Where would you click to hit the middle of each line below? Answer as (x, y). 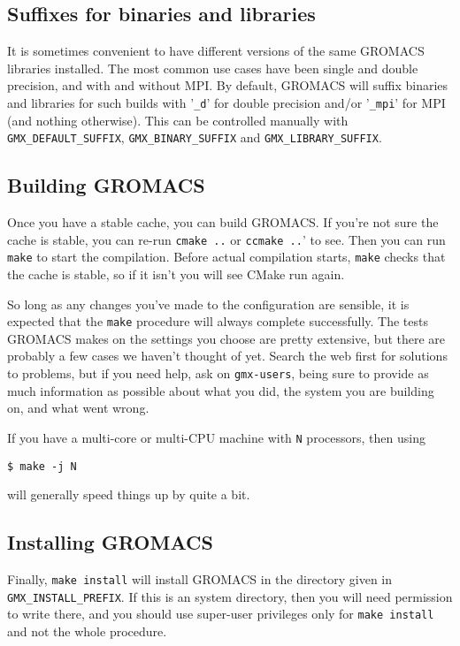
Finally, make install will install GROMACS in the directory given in (200, 578)
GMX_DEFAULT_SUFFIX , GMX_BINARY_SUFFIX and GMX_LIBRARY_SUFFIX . (195, 137)
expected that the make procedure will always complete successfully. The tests (218, 321)
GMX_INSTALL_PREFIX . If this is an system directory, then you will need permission (230, 596)
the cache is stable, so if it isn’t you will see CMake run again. (176, 274)
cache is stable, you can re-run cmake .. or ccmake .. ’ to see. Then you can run (226, 239)
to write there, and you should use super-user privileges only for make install (221, 614)
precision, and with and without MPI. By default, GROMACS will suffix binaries (228, 85)
